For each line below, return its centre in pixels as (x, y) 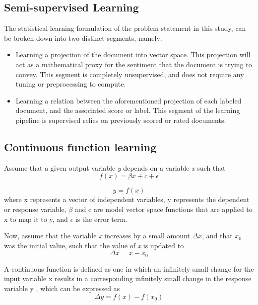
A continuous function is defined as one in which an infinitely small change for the (129, 268)
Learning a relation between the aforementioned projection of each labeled (129, 100)
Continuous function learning (80, 147)
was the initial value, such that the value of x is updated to (94, 245)
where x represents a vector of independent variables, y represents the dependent (127, 199)
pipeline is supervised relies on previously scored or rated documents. (121, 120)
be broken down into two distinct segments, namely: (83, 38)
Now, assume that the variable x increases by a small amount (97, 236)
